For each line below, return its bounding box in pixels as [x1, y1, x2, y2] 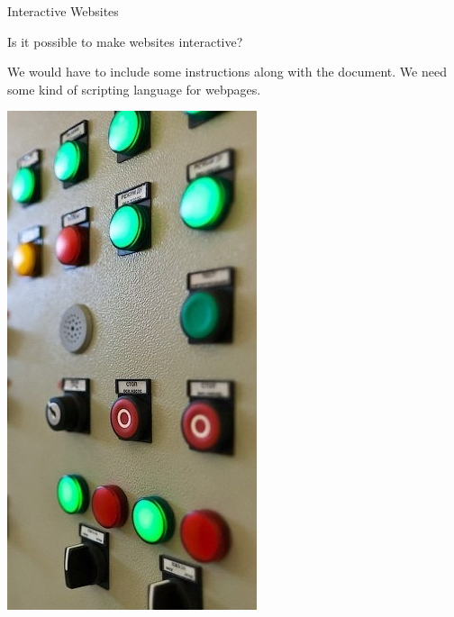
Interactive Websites [7, 2, 119, 20]
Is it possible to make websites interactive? [7, 32, 243, 50]
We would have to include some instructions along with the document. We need [7, 62, 447, 81]
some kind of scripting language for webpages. [7, 79, 261, 98]
